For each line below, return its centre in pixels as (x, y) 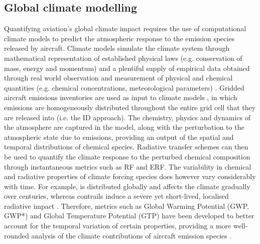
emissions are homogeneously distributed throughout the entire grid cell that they (130, 107)
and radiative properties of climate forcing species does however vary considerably (130, 176)
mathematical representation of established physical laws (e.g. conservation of (123, 58)
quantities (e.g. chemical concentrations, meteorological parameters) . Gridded (124, 87)
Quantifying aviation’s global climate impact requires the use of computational (125, 28)
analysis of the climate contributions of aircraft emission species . (132, 235)
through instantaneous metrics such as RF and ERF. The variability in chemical (128, 166)
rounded (17, 235)
